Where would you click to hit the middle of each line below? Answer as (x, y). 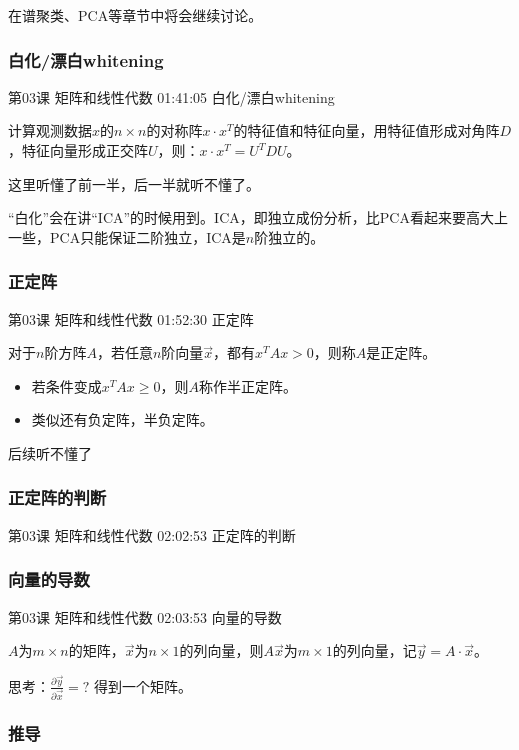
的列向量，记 (374, 650)
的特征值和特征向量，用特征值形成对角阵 (366, 130)
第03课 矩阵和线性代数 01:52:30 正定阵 (131, 318)
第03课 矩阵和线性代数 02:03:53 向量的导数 (145, 616)
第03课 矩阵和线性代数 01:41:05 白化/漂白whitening (171, 96)
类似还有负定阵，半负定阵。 (122, 419)
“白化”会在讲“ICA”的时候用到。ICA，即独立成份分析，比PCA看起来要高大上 (258, 217)
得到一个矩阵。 (143, 685)
